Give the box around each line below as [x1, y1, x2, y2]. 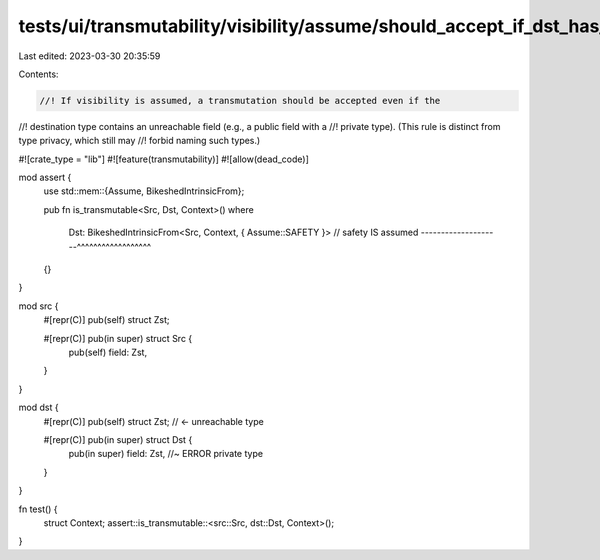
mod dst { [18, 401, 59, 414]
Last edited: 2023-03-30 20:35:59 [18, 50, 161, 62]
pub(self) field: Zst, [68, 346, 148, 358]
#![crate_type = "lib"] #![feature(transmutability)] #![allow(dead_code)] [18, 153, 309, 165]
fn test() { [18, 503, 59, 515]
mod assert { [18, 171, 72, 184]
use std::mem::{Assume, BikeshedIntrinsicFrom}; [43, 185, 245, 197]
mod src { [18, 300, 59, 312]
